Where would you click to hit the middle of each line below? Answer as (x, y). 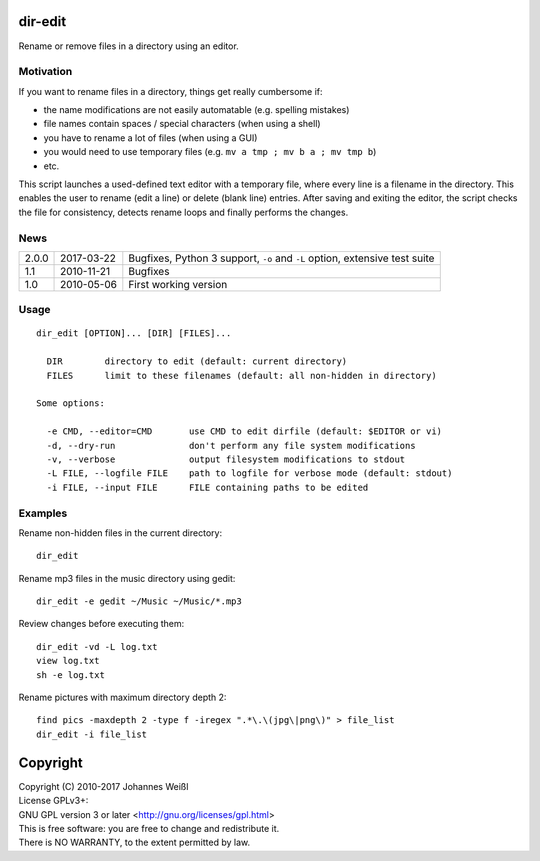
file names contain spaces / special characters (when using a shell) (182, 124)
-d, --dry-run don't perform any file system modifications (231, 445)
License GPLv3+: (53, 801)
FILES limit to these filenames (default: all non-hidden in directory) (241, 375)
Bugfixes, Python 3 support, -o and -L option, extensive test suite (281, 258)
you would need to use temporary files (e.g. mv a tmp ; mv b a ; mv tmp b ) (210, 152)
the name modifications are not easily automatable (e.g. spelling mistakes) (196, 110)
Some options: (70, 403)
